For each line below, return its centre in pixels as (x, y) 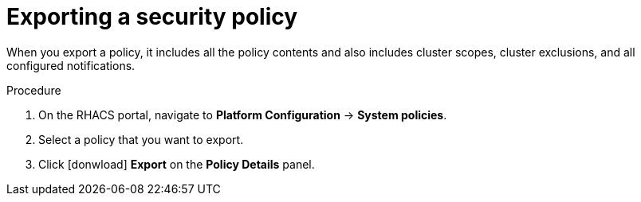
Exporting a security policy (152, 17)
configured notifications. (71, 65)
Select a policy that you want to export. (141, 139)
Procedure (34, 90)
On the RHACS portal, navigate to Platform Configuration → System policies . (243, 115)
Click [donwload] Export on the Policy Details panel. (177, 164)
